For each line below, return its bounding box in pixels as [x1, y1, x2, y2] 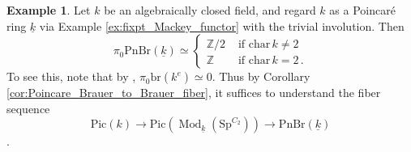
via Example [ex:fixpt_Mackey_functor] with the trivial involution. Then [39, 17, 405, 34]
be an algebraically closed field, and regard [104, 2, 316, 18]
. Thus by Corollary [212, 68, 310, 85]
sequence [6, 99, 50, 116]
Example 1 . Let [6, 2, 91, 18]
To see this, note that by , [6, 68, 136, 85]
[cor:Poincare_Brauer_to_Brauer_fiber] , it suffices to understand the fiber [6, 84, 381, 101]
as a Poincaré [329, 2, 396, 18]
